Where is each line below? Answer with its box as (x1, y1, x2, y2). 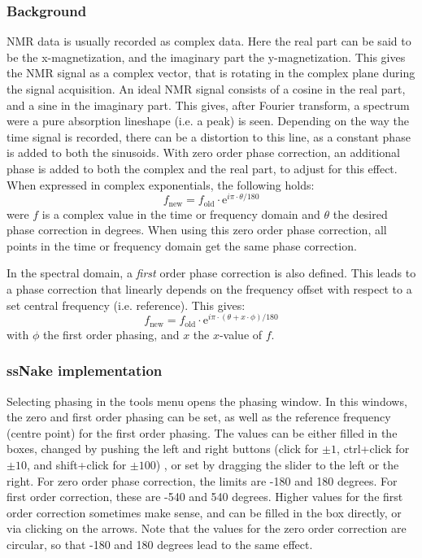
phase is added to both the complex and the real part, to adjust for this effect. (7, 159, 398, 177)
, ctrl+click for (336, 440, 410, 457)
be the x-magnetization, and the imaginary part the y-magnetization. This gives (7, 48, 406, 65)
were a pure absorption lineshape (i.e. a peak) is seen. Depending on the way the (7, 112, 409, 129)
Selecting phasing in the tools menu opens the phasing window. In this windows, (7, 392, 407, 409)
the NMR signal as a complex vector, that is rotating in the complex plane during (7, 64, 415, 81)
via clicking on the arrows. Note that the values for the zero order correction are (7, 520, 407, 537)
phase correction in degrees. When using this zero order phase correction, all (7, 221, 387, 238)
